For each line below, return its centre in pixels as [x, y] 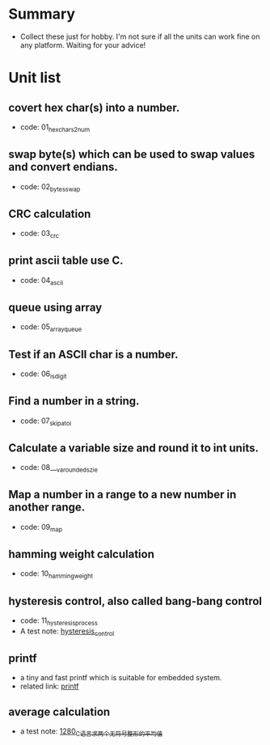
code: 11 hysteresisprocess [59, 621]
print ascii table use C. [66, 261]
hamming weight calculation [82, 554]
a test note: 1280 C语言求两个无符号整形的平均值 [91, 732]
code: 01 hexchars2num [55, 128]
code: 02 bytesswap [50, 187]
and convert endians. [63, 167]
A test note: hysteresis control [67, 632]
